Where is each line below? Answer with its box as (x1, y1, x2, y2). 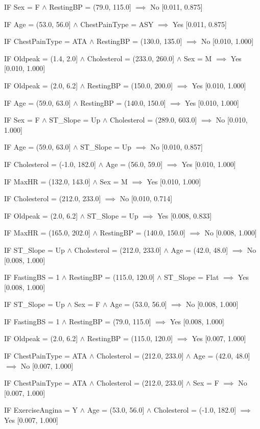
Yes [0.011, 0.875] (173, 18, 227, 29)
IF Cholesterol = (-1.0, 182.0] (4, 158, 96, 169)
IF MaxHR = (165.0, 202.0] (4, 227, 90, 238)
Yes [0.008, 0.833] (157, 210, 212, 221)
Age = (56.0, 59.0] (105, 158, 163, 169)
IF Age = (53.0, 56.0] (4, 18, 71, 29)
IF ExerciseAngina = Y (4, 404, 78, 415)
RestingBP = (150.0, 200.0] (87, 80, 173, 90)
